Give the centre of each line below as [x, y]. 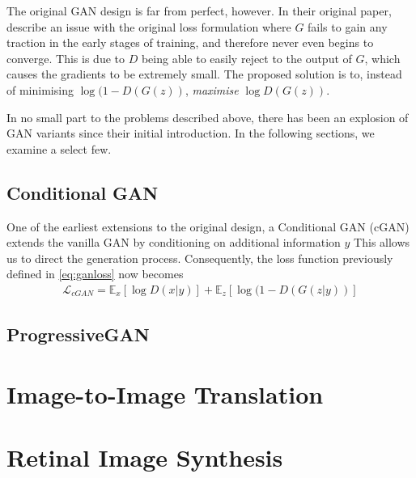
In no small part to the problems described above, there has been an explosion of [208, 117]
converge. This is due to [66, 58]
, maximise [212, 89]
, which [382, 58]
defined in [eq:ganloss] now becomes [95, 274]
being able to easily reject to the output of [246, 58]
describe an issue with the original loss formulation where [149, 26]
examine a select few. [59, 148]
